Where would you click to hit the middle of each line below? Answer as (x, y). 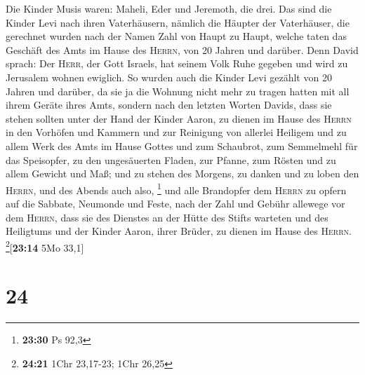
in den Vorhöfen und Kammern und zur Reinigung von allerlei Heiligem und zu (176, 132)
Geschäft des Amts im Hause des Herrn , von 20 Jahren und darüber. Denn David (182, 49)
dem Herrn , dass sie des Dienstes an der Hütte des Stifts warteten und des (167, 217)
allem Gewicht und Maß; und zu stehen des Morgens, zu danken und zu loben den (182, 173)
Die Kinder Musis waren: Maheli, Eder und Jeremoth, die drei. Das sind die (169, 8)
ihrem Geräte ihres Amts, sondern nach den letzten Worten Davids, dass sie (169, 105)
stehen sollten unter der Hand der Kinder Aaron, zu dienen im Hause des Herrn (179, 118)
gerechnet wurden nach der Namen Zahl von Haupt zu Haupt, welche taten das (176, 36)
